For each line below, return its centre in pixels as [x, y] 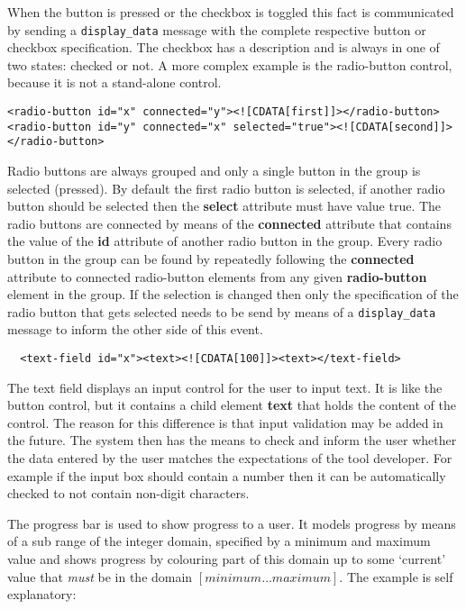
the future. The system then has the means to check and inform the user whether [232, 440]
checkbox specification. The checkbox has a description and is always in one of [224, 47]
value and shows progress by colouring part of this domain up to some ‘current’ [227, 559]
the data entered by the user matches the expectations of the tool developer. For [230, 458]
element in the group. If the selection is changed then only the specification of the [233, 294]
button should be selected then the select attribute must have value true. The [224, 206]
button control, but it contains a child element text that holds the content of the [232, 405]
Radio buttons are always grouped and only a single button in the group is [214, 170]
